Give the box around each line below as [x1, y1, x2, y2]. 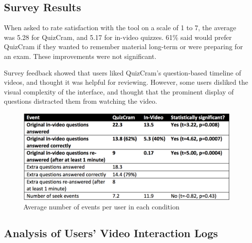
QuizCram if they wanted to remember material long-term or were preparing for [4, 41, 243, 52]
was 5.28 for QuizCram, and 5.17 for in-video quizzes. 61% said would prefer [4, 32, 232, 42]
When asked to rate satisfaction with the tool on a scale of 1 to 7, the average [4, 22, 236, 33]
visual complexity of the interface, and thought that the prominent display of [4, 86, 234, 96]
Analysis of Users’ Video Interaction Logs [4, 225, 218, 241]
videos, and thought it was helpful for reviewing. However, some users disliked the [4, 77, 248, 87]
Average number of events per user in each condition [23, 202, 180, 212]
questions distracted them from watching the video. [4, 96, 157, 106]
